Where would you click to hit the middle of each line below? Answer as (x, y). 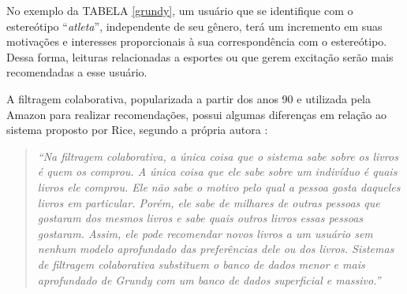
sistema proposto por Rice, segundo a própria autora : (137, 130)
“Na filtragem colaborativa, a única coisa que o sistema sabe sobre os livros (218, 156)
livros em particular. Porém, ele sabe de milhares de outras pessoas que (209, 202)
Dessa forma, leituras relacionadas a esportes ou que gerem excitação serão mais (200, 56)
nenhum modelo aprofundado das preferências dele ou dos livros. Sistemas (216, 249)
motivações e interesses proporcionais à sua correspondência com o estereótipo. (197, 41)
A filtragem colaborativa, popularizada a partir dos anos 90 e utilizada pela (189, 98)
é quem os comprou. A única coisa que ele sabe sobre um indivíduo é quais (217, 171)
